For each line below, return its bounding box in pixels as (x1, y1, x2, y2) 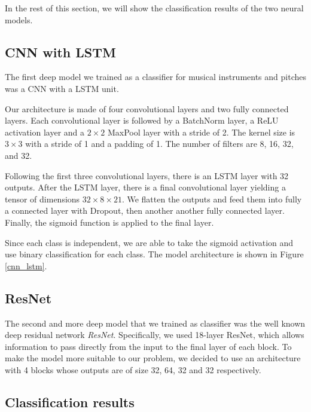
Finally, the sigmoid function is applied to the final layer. (5, 216, 214, 228)
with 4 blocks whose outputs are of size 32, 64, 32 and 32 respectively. (5, 363, 261, 376)
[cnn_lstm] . (5, 259, 47, 272)
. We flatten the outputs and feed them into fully (121, 192, 302, 205)
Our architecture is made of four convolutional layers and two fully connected (5, 102, 289, 115)
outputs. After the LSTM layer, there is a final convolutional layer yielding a (5, 181, 286, 193)
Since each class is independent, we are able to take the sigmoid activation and (5, 236, 294, 248)
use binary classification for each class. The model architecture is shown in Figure (5, 248, 304, 260)
